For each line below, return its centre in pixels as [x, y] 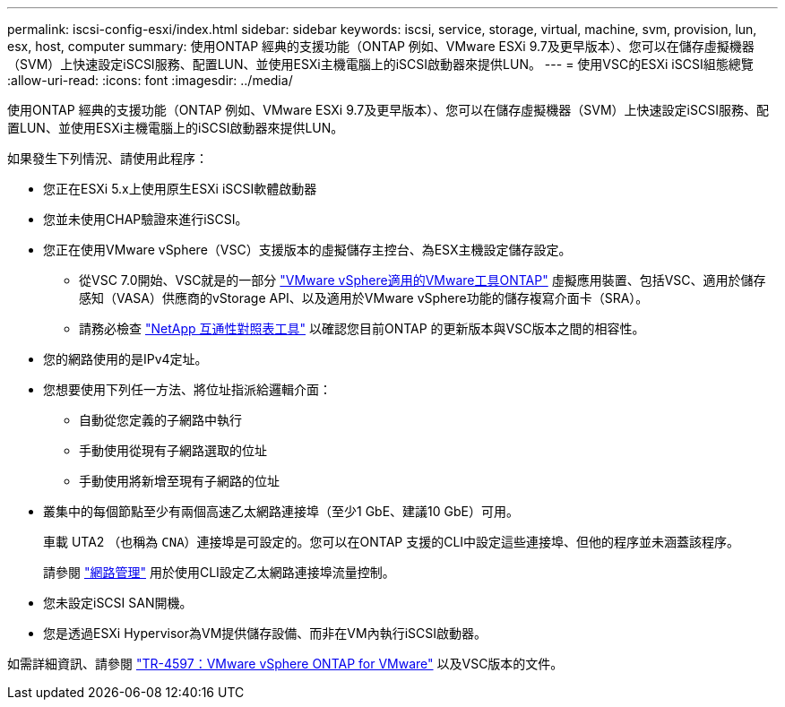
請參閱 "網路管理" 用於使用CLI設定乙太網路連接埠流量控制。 [219, 572]
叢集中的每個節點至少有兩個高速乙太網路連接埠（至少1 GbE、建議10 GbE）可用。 [281, 511]
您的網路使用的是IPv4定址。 [125, 359]
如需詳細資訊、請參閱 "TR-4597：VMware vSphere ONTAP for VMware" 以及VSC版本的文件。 [285, 664]
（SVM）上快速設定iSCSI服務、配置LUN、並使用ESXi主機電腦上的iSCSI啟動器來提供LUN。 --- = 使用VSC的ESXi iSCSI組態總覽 [380, 64]
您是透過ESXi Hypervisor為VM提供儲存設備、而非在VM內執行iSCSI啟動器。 [265, 633]
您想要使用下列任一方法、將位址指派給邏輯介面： [187, 389]
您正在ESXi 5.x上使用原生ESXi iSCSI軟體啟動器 [180, 189]
